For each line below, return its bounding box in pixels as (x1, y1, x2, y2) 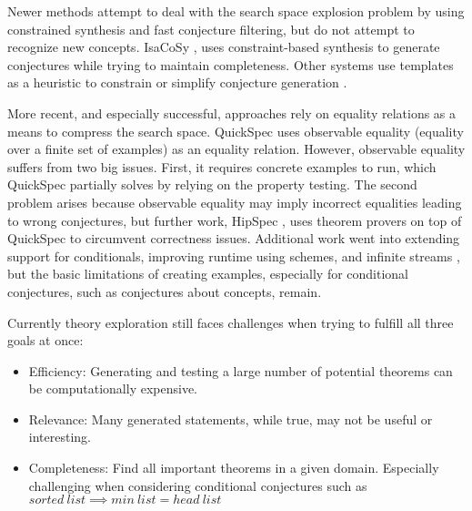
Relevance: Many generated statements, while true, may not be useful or (28, 409, 433, 428)
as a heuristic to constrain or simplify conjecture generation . (7, 73, 347, 92)
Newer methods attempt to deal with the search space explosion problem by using (7, 2, 465, 20)
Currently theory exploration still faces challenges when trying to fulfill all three (7, 312, 454, 332)
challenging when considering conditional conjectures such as (28, 475, 367, 495)
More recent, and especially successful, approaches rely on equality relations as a (7, 103, 457, 122)
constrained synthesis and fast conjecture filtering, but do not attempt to (7, 19, 415, 38)
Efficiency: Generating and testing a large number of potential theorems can (28, 361, 453, 380)
